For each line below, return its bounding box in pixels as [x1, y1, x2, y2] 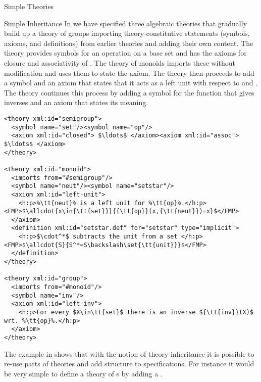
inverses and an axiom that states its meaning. [4, 97, 148, 108]
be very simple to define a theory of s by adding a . [4, 368, 163, 378]
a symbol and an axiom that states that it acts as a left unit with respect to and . [4, 77, 258, 88]
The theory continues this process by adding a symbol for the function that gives [4, 87, 254, 98]
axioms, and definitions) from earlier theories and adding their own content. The [4, 37, 253, 48]
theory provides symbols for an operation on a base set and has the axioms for [4, 47, 247, 58]
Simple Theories [4, 1, 54, 11]
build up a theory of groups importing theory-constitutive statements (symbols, [4, 28, 250, 38]
